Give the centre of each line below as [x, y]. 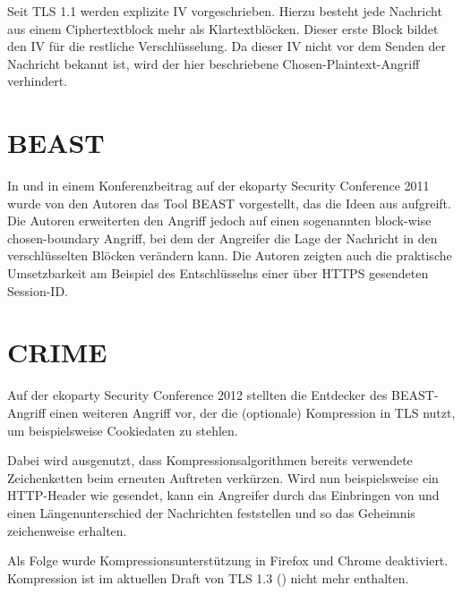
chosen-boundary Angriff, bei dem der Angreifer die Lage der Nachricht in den [222, 238]
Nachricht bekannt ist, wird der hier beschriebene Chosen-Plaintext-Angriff [214, 63]
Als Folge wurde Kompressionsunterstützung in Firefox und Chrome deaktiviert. [228, 560]
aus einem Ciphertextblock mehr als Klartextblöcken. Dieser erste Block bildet [223, 28]
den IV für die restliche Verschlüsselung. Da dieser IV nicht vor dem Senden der [227, 46]
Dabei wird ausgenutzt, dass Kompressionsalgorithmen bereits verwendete [210, 460]
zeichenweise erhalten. [67, 530]
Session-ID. [38, 290]
